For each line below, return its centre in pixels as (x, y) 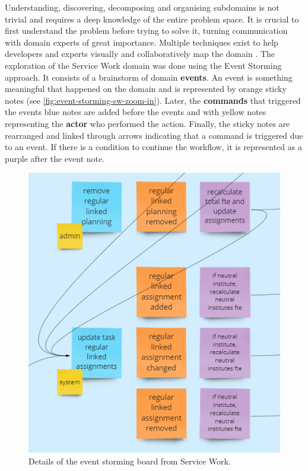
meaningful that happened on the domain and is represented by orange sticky (146, 89)
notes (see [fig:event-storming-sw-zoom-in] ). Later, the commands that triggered (153, 100)
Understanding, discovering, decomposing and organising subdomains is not (142, 7)
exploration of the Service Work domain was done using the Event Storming (143, 65)
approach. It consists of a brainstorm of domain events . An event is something (149, 77)
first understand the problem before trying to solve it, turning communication (146, 31)
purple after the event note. (55, 158)
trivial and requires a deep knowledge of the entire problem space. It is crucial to (152, 19)
